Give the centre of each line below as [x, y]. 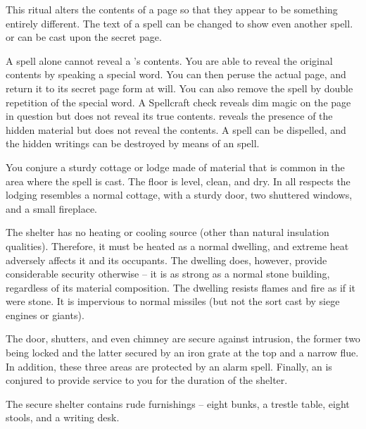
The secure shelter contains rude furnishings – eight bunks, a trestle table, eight [178, 403]
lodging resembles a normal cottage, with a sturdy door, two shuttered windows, [179, 195]
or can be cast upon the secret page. [84, 37]
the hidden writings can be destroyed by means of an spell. [133, 143]
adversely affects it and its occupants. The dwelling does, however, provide [166, 260]
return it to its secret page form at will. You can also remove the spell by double [179, 88]
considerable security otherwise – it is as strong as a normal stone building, [168, 274]
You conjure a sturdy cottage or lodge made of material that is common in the [175, 167]
